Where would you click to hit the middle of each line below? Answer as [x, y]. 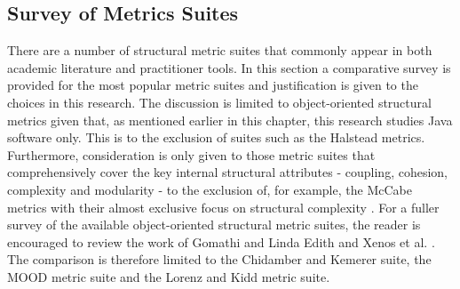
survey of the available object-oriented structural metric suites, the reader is [214, 225]
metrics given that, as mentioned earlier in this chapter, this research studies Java [230, 120]
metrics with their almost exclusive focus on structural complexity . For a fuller [223, 207]
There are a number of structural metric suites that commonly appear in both [220, 50]
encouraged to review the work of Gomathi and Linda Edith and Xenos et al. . [221, 241]
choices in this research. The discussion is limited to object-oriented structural [219, 102]
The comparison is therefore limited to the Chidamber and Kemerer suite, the [219, 259]
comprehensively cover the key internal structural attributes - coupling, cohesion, [227, 172]
